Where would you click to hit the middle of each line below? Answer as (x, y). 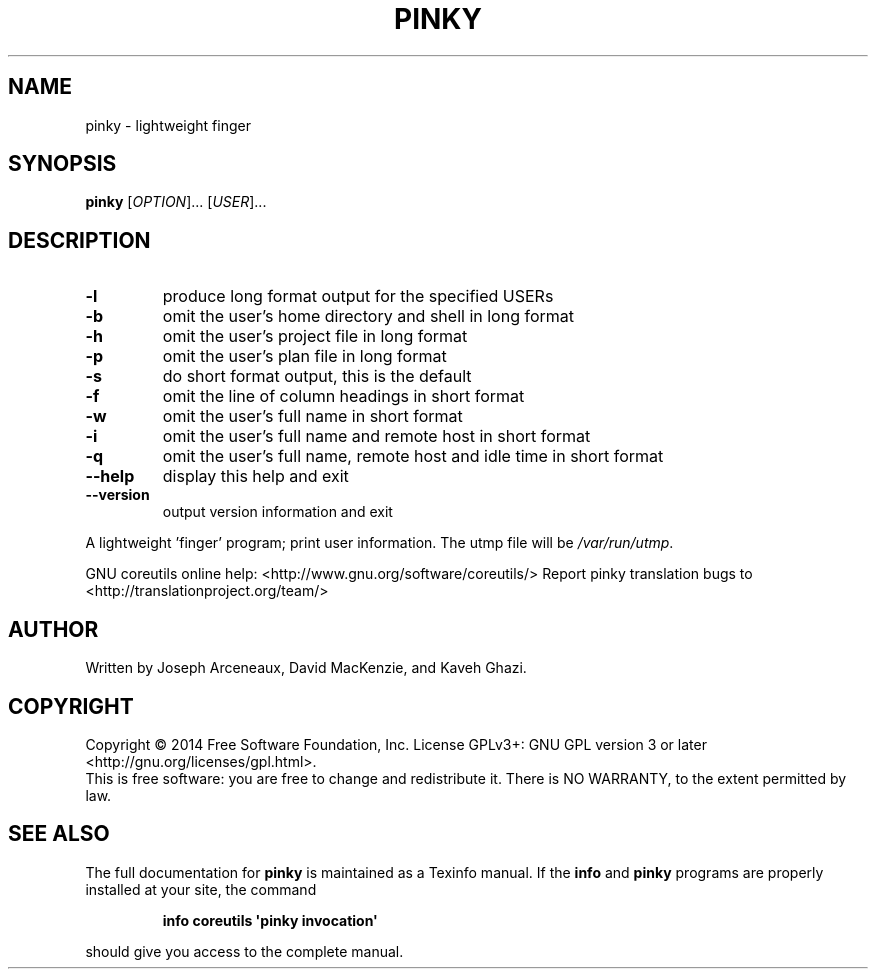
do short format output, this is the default (317, 376)
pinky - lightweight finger (168, 125)
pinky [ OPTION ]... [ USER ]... (176, 202)
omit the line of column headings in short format (343, 396)
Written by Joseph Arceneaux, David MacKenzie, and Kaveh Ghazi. (306, 668)
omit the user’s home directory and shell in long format (368, 316)
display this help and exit (255, 476)
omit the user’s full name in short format (312, 416)
